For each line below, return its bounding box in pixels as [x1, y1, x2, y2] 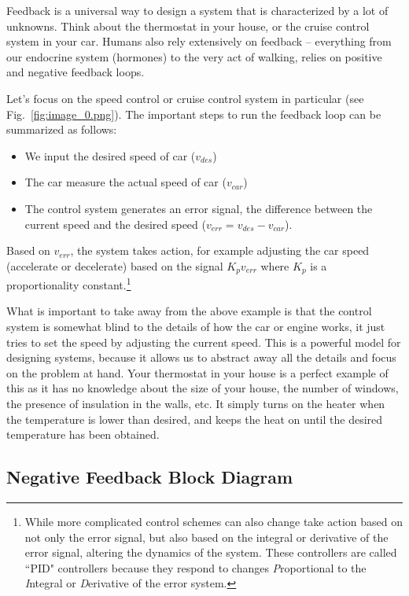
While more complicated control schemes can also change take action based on [24, 513, 403, 529]
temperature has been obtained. [6, 426, 160, 443]
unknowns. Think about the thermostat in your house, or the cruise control [6, 17, 370, 34]
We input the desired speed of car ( [24, 147, 196, 164]
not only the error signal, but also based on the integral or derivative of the [24, 528, 389, 545]
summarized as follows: [6, 121, 117, 138]
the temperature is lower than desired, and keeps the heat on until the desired [6, 410, 383, 427]
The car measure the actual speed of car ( [24, 174, 227, 190]
